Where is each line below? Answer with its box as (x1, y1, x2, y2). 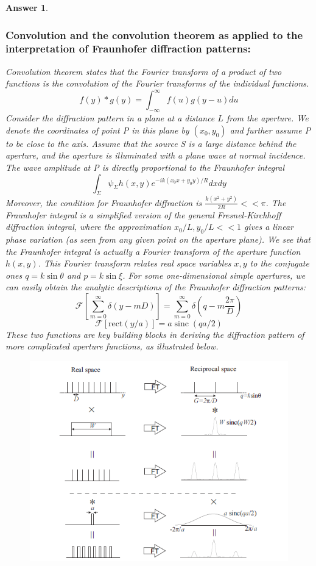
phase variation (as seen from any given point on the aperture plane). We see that (5, 232, 311, 245)
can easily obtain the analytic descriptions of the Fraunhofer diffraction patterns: (5, 281, 306, 293)
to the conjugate (250, 257, 309, 270)
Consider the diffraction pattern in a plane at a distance (5, 112, 215, 124)
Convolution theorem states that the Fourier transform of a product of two (5, 65, 282, 77)
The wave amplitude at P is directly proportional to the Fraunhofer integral (5, 161, 285, 173)
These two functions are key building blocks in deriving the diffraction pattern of (5, 328, 304, 340)
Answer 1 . (5, 1, 48, 13)
